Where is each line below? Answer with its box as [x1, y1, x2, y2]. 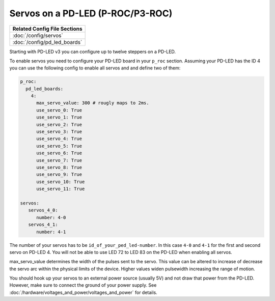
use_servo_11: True [36, 186, 85, 192]
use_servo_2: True [36, 122, 82, 127]
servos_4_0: [28, 207, 58, 213]
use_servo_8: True [36, 165, 82, 170]
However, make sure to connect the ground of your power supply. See [9, 282, 157, 288]
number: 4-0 [36, 215, 66, 220]
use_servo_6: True [36, 150, 82, 156]
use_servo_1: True [36, 114, 82, 120]
